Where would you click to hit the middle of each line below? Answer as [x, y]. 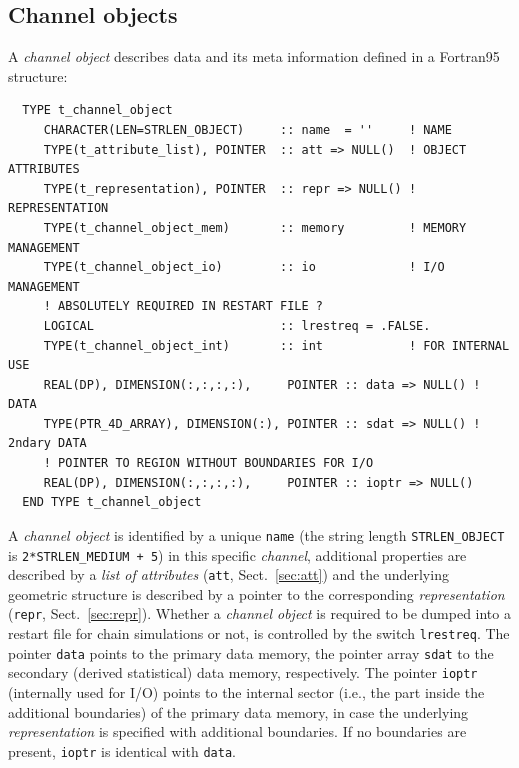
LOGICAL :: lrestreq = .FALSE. [237, 325]
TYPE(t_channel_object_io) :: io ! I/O [244, 267]
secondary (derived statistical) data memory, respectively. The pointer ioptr [243, 672]
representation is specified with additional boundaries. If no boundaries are [237, 731]
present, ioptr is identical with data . [122, 750]
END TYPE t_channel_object [112, 502]
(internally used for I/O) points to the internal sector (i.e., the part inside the [246, 692]
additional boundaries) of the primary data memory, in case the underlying [238, 711]
